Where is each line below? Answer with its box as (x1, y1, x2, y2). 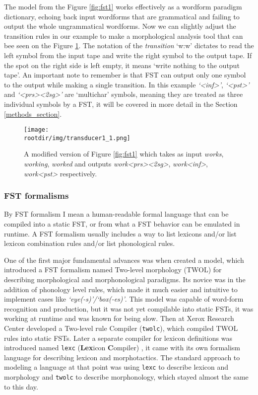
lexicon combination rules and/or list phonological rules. (4, 238, 175, 248)
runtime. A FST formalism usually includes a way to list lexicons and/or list (4, 228, 237, 238)
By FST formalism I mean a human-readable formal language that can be (4, 209, 229, 219)
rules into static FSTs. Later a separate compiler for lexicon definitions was (4, 332, 232, 343)
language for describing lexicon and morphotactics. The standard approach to (4, 352, 240, 362)
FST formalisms (4, 189, 69, 202)
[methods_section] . (4, 108, 62, 119)
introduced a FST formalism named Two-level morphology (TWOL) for (4, 264, 222, 275)
